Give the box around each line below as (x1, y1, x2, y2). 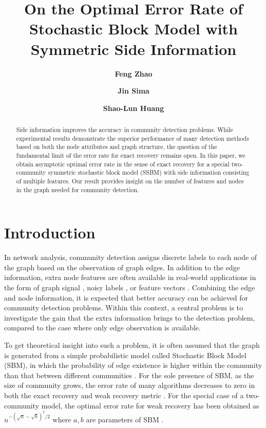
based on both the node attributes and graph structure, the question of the (16, 142, 217, 151)
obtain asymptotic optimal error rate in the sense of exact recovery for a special (16, 159, 230, 168)
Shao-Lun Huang (103, 102, 164, 113)
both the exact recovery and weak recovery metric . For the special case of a (4, 389, 244, 400)
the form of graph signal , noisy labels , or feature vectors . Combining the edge (4, 282, 255, 293)
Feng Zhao (115, 68, 153, 79)
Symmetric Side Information (30, 38, 237, 59)
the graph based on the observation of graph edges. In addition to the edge (4, 262, 240, 272)
